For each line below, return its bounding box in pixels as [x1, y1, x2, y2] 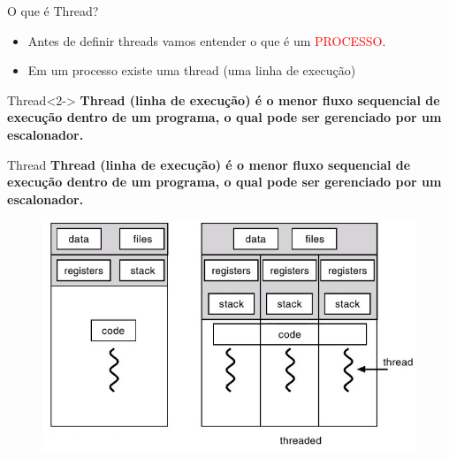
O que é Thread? [7, 2, 99, 19]
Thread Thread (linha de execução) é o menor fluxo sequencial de [7, 155, 411, 173]
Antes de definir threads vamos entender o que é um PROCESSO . [27, 31, 386, 50]
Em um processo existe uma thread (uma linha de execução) [27, 61, 356, 80]
